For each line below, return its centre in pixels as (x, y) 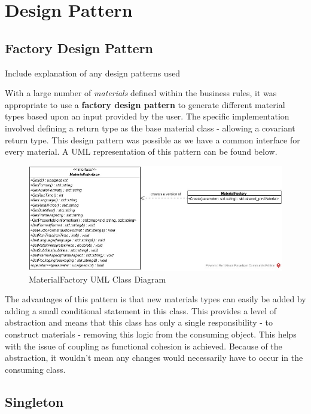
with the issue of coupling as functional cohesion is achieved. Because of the (144, 346)
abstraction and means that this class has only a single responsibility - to (139, 322)
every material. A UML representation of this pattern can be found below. (141, 151)
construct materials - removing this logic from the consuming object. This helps (151, 334)
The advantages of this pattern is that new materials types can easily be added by (155, 299)
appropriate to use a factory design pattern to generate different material (145, 104)
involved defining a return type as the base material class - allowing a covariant (150, 128)
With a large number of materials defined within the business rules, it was (141, 93)
